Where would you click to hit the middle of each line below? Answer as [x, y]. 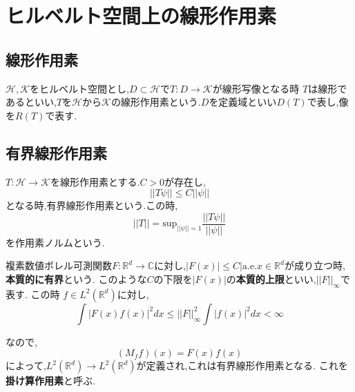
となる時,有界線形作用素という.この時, [92, 205]
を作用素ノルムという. [55, 242]
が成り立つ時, [315, 265]
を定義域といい [243, 102]
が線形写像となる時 [256, 88]
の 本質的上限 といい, [271, 279]
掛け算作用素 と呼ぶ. [50, 381]
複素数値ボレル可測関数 [59, 265]
